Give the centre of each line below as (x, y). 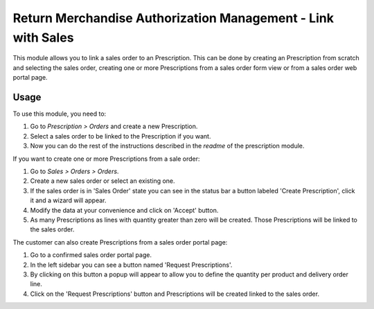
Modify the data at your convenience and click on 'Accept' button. (124, 210)
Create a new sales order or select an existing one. (103, 181)
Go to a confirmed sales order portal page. (91, 255)
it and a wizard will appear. (68, 200)
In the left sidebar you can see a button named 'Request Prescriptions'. (131, 265)
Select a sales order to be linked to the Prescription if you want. (121, 136)
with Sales (43, 37)
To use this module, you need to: (60, 114)
